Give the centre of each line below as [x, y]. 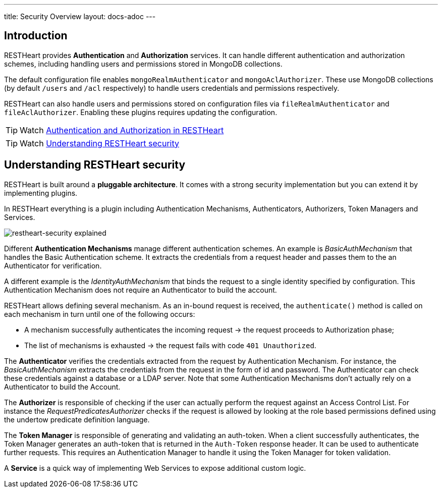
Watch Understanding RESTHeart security [100, 143]
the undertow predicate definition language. [77, 419]
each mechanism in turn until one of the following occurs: [100, 314]
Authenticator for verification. [53, 265]
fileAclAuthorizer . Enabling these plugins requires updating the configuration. [141, 112]
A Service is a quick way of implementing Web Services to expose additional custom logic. [155, 468]
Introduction [36, 36]
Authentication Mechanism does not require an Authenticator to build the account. [141, 290]
